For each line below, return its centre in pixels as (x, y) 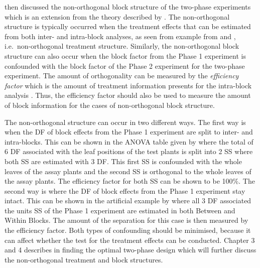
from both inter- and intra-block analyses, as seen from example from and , (120, 36)
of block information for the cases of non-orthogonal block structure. (110, 105)
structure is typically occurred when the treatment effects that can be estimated (128, 26)
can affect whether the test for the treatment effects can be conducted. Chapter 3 (130, 240)
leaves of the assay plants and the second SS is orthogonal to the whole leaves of (128, 171)
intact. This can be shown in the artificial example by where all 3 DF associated (128, 200)
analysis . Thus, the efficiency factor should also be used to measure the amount (128, 95)
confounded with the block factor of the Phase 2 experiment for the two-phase (125, 65)
